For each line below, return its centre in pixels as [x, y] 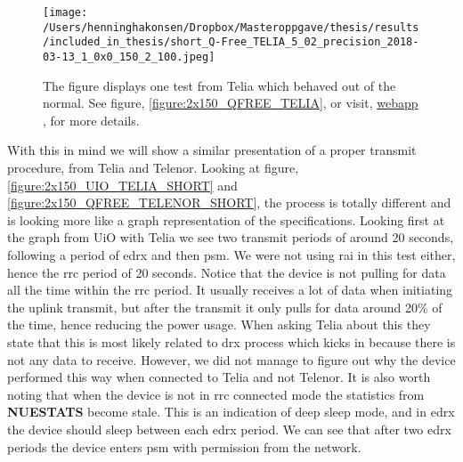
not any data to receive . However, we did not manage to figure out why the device [231, 359]
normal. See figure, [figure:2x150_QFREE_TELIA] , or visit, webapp [231, 103]
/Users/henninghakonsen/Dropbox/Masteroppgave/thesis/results [231, 27]
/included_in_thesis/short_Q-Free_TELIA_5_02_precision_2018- [231, 42]
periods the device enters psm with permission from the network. [184, 446]
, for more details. [91, 120]
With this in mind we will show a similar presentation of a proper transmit [212, 150]
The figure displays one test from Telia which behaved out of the [219, 85]
